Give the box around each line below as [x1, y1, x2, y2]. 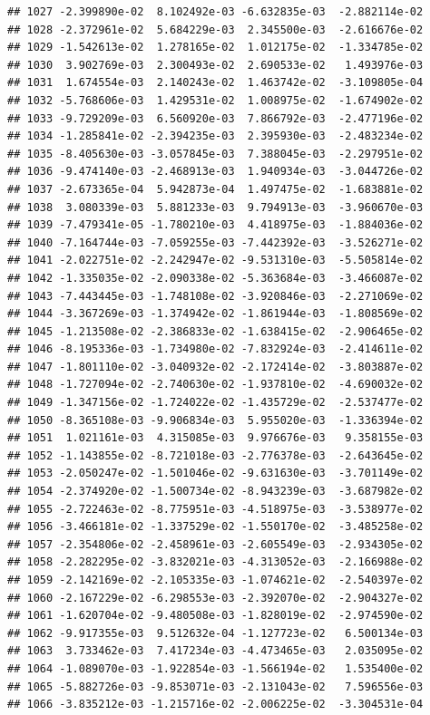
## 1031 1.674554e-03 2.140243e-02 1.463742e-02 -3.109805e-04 [7, 76, 424, 90]
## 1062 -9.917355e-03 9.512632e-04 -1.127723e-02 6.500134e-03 [7, 626, 424, 640]
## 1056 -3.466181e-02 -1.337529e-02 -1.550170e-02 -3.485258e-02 [7, 520, 424, 534]
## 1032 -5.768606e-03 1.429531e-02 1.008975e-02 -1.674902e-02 [7, 93, 424, 107]
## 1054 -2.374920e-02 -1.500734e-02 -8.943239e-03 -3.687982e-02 [7, 485, 424, 498]
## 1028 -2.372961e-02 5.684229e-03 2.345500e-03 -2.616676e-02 [7, 23, 424, 36]
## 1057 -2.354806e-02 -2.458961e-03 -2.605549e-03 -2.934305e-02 [7, 537, 424, 551]
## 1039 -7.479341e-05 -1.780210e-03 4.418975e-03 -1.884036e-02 [7, 218, 424, 232]
